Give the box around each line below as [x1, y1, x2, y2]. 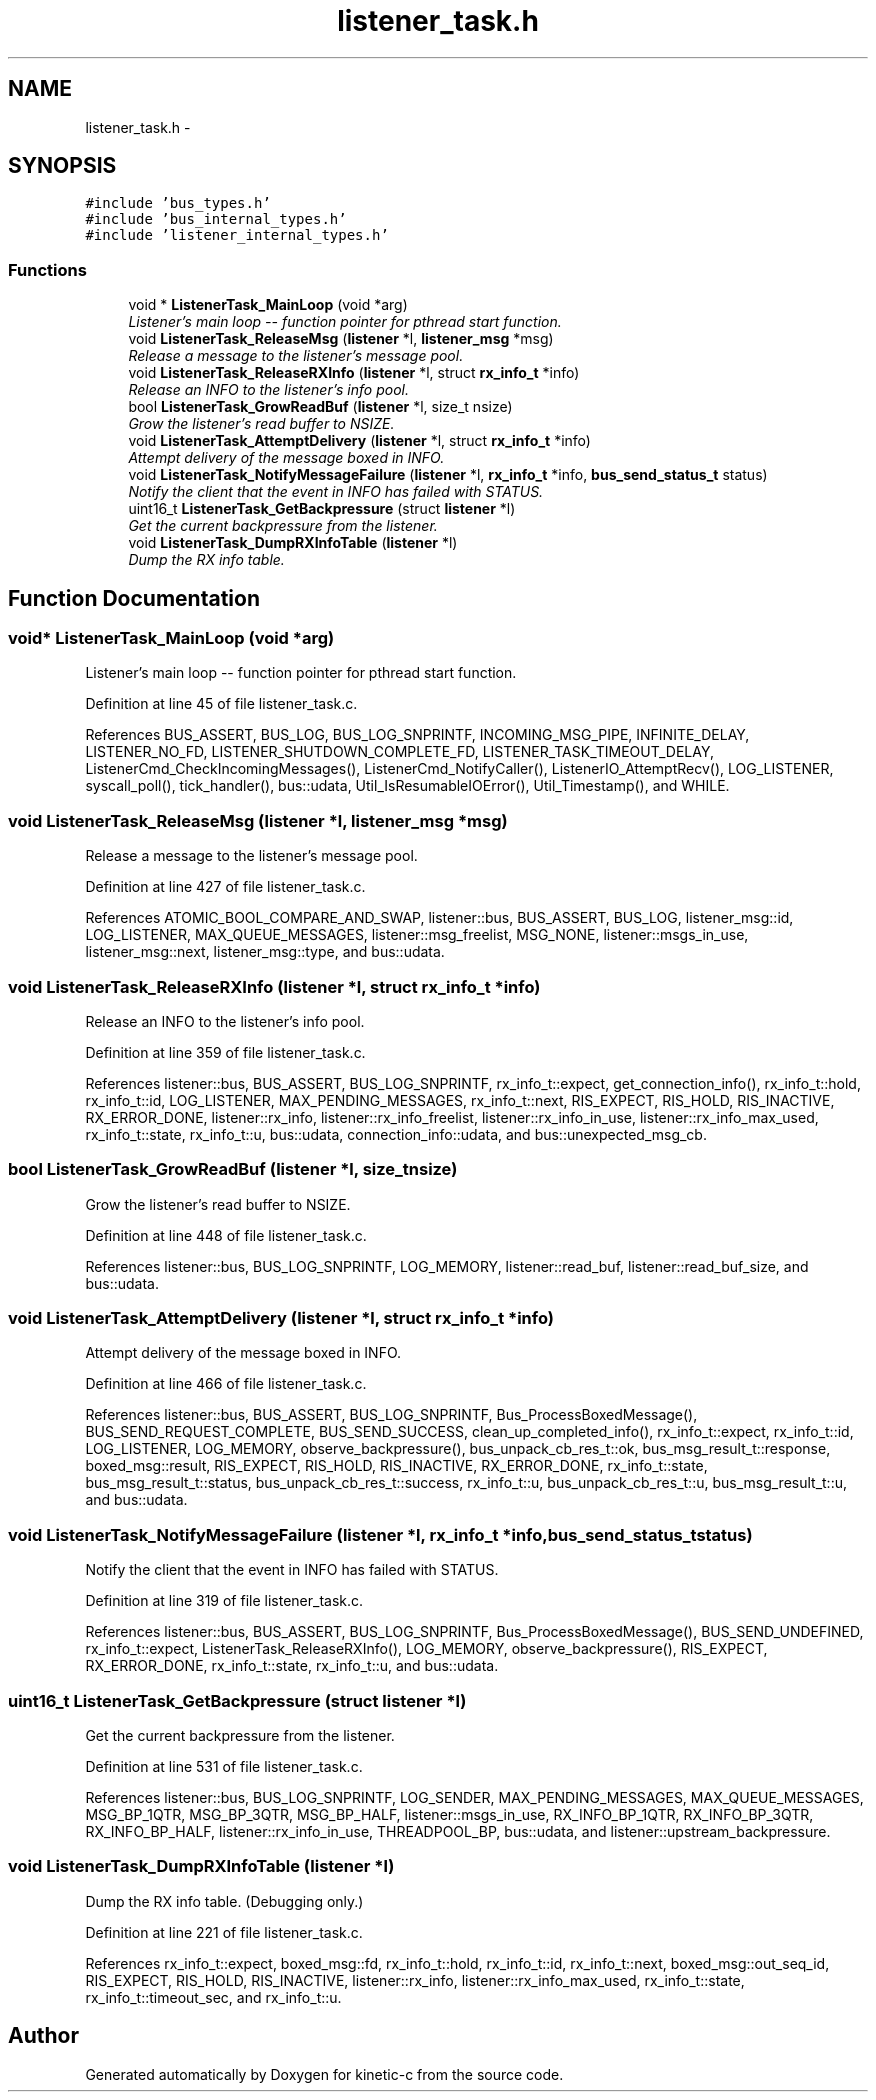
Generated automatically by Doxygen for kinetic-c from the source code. [85, 2065, 564, 2083]
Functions [8, 259, 87, 280]
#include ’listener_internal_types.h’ [85, 227, 389, 244]
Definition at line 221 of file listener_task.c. [85, 1923, 363, 1941]
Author [8, 2023, 79, 2049]
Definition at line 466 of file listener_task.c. [85, 1375, 367, 1393]
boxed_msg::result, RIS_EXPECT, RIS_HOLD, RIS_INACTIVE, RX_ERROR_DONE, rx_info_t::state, [85, 1457, 708, 1475]
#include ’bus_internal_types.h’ [85, 211, 347, 228]
